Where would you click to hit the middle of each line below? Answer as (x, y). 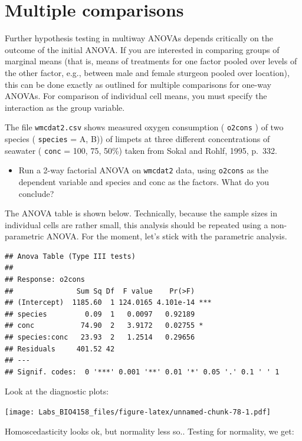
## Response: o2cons (45, 280)
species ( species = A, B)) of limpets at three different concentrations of (137, 138)
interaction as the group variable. (65, 107)
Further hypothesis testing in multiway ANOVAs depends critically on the (139, 38)
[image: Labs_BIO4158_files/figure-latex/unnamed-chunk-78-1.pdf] (138, 412)
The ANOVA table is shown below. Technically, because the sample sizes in (141, 213)
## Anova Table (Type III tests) (70, 256)
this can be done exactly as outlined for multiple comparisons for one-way (138, 84)
